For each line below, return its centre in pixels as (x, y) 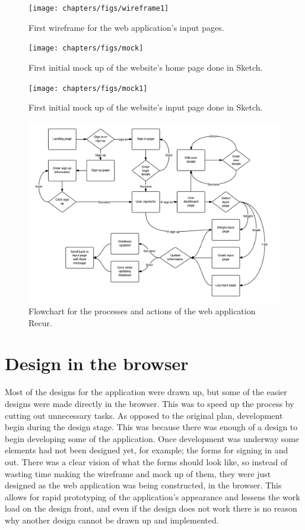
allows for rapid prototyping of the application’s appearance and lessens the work (152, 496)
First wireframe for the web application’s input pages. (126, 27)
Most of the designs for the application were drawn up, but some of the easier (146, 392)
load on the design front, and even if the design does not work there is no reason (151, 508)
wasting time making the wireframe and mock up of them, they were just (138, 473)
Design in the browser (97, 363)
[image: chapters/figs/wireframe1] (99, 8)
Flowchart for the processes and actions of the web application (142, 311)
